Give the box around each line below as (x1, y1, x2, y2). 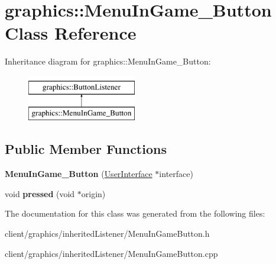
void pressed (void (5, 187, 75, 199)
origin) (81, 187, 106, 199)
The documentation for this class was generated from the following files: (5, 207, 265, 220)
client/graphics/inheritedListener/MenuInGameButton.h (5, 227, 210, 240)
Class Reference (5, 21, 137, 45)
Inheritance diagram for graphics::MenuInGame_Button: (5, 55, 211, 67)
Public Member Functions (5, 140, 167, 158)
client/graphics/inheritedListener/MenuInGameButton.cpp (5, 247, 218, 259)
